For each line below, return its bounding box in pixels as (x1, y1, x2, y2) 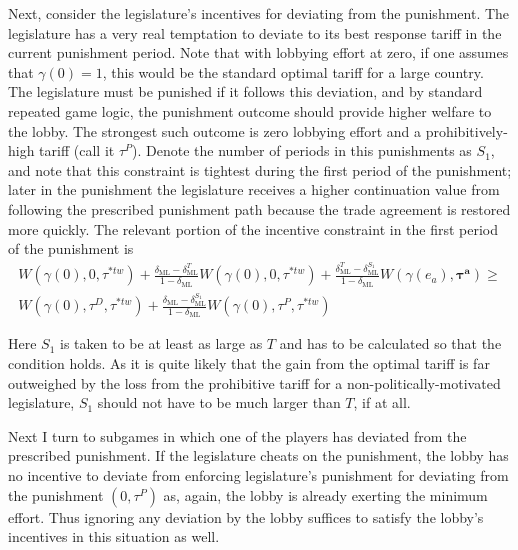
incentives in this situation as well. (8, 526, 220, 547)
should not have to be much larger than (97, 392, 341, 413)
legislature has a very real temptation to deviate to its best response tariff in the (8, 22, 502, 43)
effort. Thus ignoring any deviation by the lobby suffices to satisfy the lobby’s (8, 506, 484, 527)
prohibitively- (425, 120, 508, 141)
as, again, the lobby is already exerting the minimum (163, 484, 488, 505)
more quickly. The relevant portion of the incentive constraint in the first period (8, 218, 499, 239)
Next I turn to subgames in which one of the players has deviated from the (8, 425, 467, 446)
